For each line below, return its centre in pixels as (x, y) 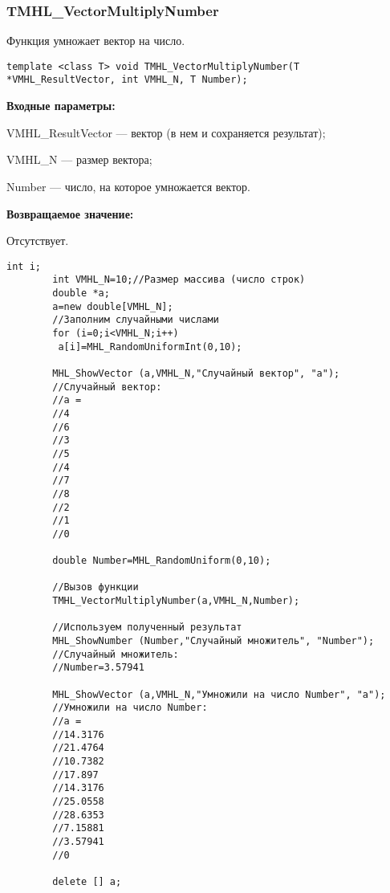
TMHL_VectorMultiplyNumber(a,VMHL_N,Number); (176, 601)
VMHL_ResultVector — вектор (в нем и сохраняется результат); (166, 132)
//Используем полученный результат (147, 628)
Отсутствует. (38, 241)
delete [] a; (87, 881)
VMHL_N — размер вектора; (79, 159)
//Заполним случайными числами (136, 320)
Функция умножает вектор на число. (96, 41)
